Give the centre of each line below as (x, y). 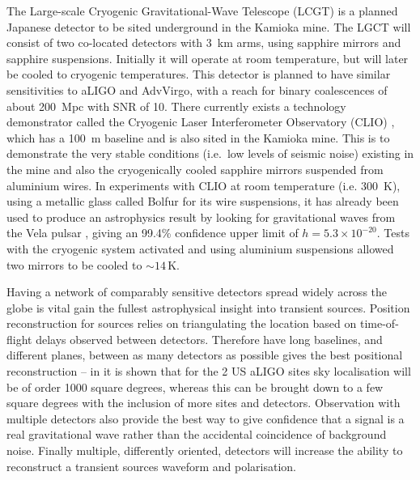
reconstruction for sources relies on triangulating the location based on (182, 323)
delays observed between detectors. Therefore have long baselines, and (209, 339)
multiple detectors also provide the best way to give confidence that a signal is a (206, 418)
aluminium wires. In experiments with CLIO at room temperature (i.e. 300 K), (204, 185)
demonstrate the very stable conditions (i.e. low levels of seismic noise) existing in (210, 153)
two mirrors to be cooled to (74, 264)
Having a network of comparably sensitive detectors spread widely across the (197, 292)
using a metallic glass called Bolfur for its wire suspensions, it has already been (203, 201)
